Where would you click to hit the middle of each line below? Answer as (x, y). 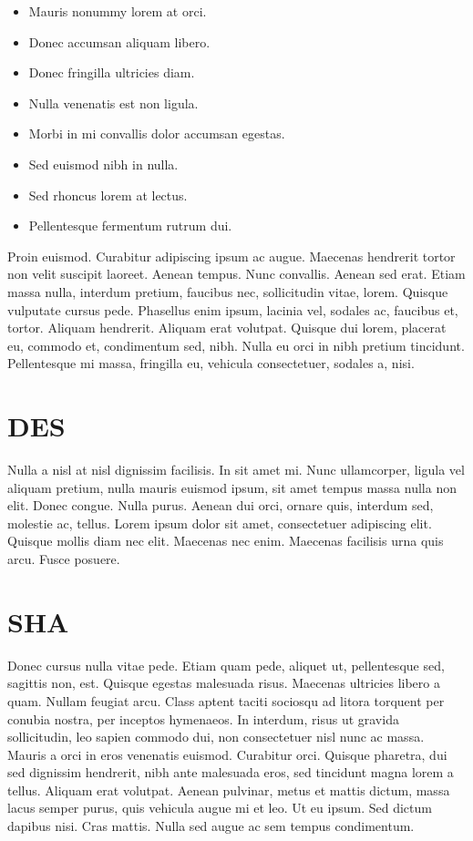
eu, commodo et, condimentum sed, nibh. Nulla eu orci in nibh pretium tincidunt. (236, 345)
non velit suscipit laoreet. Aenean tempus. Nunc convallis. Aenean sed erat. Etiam (236, 274)
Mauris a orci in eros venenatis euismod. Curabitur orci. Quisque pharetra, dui (227, 754)
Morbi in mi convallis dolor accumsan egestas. (157, 133)
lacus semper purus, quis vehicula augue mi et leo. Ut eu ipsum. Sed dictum (220, 808)
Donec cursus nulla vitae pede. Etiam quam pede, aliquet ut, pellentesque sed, (226, 665)
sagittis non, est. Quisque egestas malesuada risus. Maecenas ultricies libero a (224, 683)
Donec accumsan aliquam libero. (119, 41)
